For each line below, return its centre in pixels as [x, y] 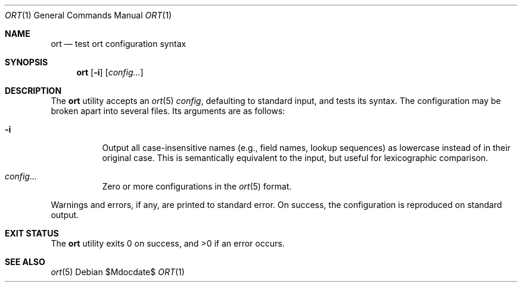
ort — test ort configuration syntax [119, 44]
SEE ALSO [25, 262]
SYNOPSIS [27, 62]
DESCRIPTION [33, 91]
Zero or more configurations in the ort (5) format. [197, 186]
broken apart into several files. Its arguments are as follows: [168, 111]
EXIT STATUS [32, 233]
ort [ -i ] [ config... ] [110, 72]
